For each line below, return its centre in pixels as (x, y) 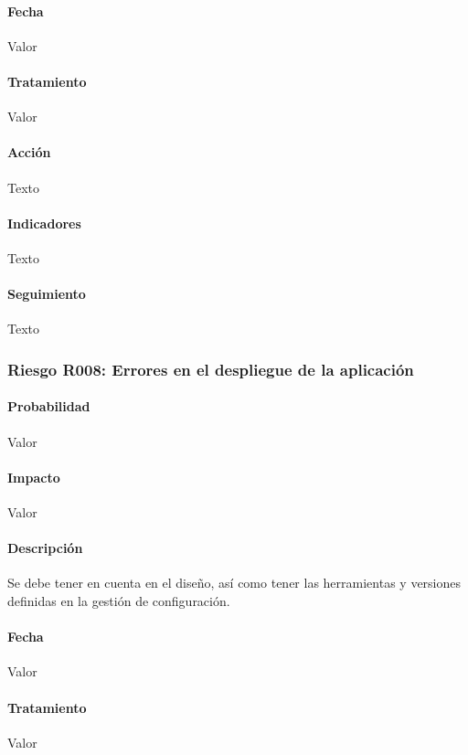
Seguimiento (47, 294)
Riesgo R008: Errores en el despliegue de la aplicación (211, 369)
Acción (29, 152)
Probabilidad (49, 406)
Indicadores (44, 223)
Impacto (34, 477)
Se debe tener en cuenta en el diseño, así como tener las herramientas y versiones (234, 583)
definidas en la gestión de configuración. (119, 600)
